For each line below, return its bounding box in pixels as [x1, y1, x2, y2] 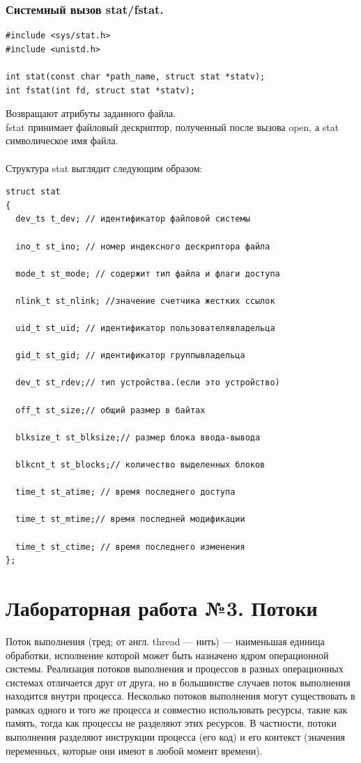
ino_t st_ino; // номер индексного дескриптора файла [15, 241, 270, 252]
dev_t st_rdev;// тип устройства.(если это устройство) [15, 378, 280, 388]
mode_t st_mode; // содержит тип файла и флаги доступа [15, 268, 280, 279]
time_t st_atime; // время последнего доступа [15, 487, 236, 498]
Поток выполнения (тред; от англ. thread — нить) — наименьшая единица [6, 633, 325, 648]
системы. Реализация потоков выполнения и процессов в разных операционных [6, 661, 344, 676]
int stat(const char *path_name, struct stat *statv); [6, 72, 266, 82]
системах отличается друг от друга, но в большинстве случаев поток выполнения [6, 675, 351, 689]
